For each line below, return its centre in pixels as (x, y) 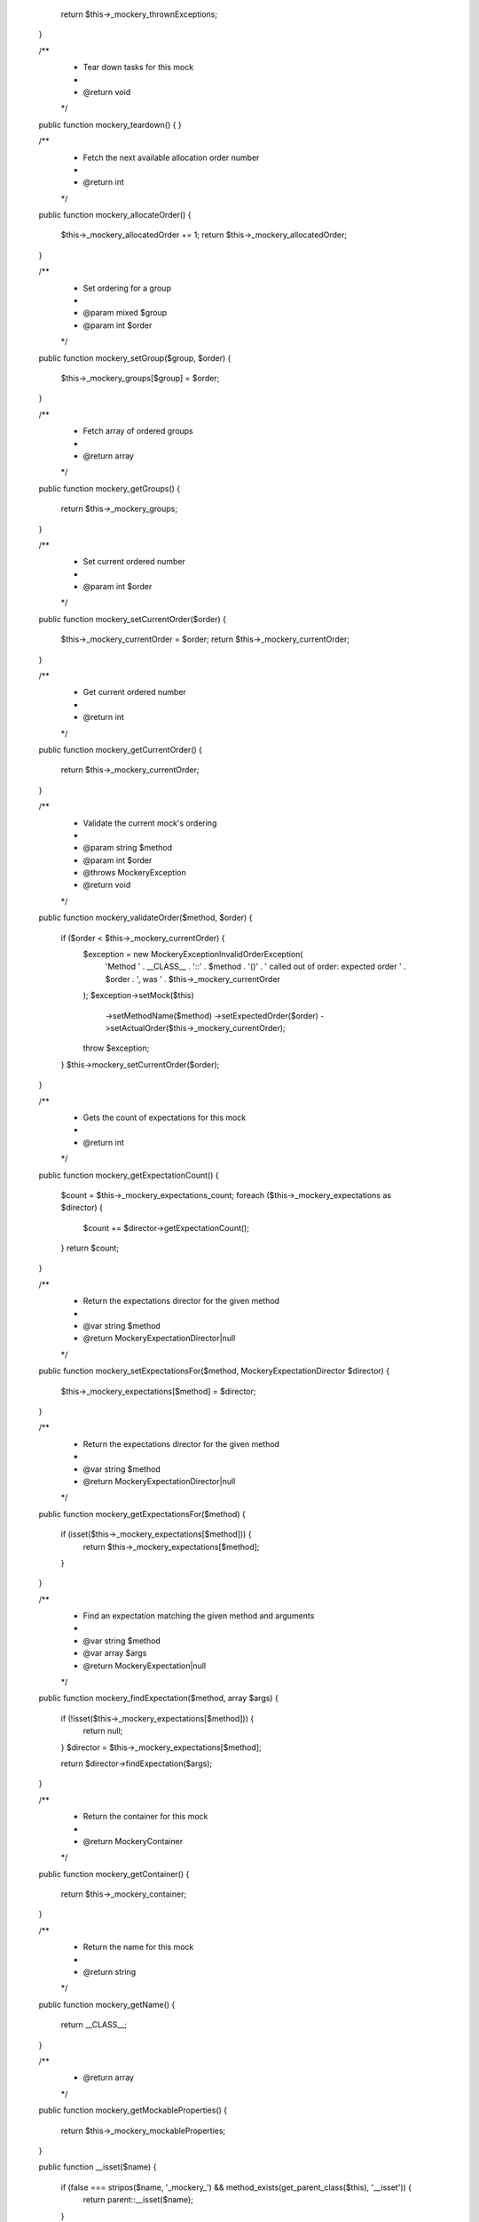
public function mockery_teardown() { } (110, 124)
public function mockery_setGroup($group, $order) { (135, 358)
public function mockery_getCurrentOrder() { (121, 749)
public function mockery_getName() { (107, 2004)
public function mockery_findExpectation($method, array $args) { (158, 1698)
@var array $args (115, 1653)
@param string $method (128, 848)
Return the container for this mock (145, 1817)
